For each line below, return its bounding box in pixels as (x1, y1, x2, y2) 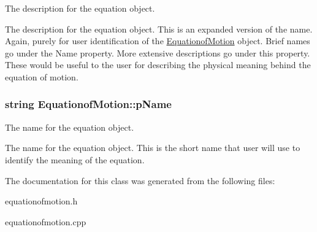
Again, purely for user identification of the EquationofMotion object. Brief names (5, 34, 310, 47)
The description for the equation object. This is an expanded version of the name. (5, 22, 313, 35)
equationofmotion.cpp (5, 215, 86, 228)
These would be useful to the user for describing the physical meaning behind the (5, 58, 311, 71)
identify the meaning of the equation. (5, 153, 145, 166)
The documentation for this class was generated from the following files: (5, 174, 275, 187)
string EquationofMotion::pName (5, 96, 172, 112)
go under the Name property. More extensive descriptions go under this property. (5, 46, 310, 59)
